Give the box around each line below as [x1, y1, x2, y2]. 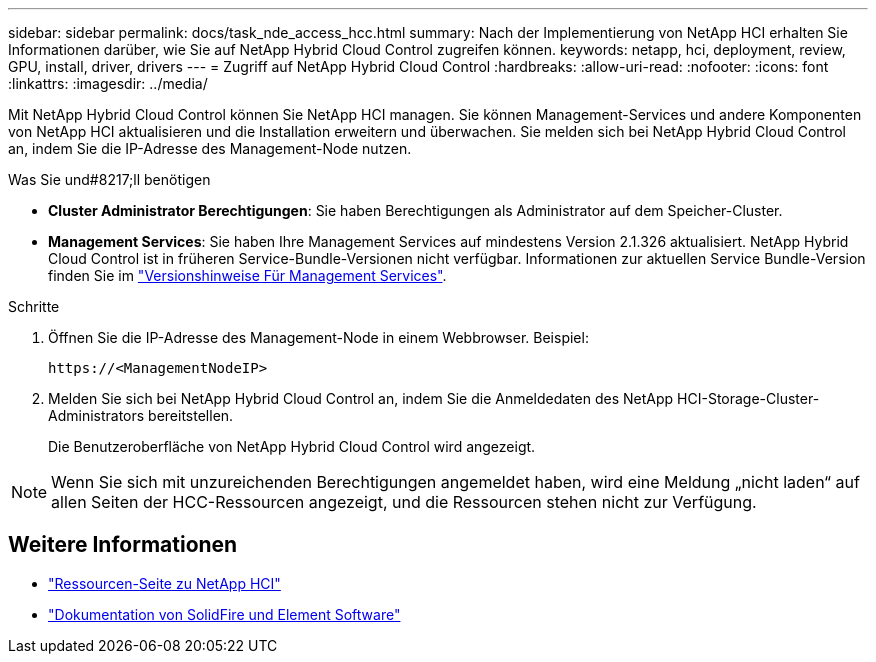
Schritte [8, 298, 60, 315]
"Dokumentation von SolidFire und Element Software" [48, 605, 401, 623]
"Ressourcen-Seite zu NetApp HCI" [48, 574, 281, 592]
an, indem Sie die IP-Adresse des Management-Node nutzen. [8, 140, 412, 157]
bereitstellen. [148, 407, 234, 424]
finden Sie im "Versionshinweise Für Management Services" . [48, 267, 447, 284]
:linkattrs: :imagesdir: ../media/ [8, 75, 208, 92]
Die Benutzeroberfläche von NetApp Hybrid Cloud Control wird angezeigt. [48, 438, 536, 455]
